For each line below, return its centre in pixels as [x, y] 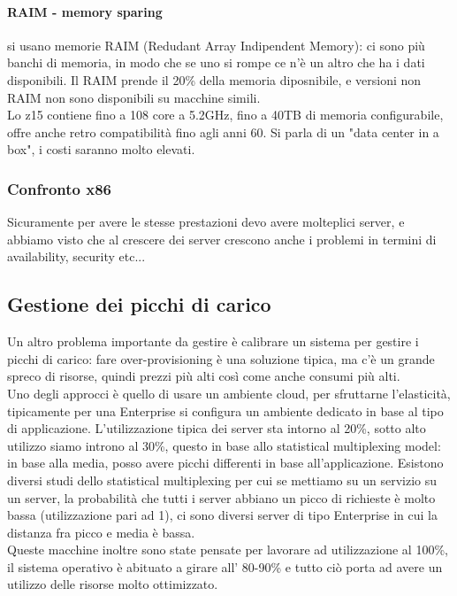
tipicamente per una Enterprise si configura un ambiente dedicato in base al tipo [225, 410]
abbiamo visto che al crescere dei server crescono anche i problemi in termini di [222, 239]
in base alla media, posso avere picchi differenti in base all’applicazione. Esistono [225, 463]
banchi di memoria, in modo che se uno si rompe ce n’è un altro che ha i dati [216, 62]
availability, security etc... [76, 256]
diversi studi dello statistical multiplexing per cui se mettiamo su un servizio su [222, 480]
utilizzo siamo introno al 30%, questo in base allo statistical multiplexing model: [224, 445]
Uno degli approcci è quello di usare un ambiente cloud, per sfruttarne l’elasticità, [229, 393]
